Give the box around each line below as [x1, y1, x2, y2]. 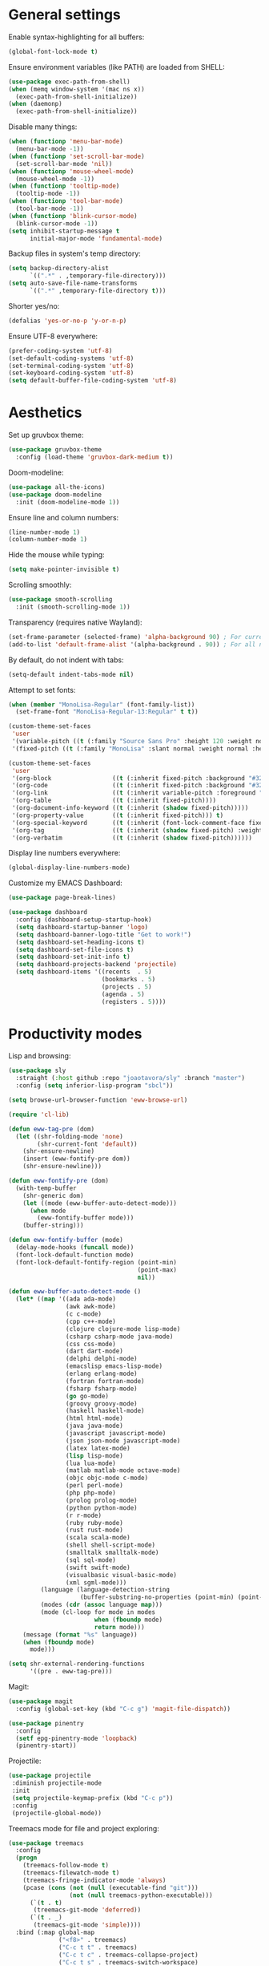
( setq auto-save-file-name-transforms [8, 279, 138, 288]
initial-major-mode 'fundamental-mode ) [29, 234, 163, 242]
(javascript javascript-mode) [65, 1430, 167, 1438]
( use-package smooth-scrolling [8, 596, 113, 604]
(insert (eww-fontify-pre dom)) [22, 1155, 130, 1163]
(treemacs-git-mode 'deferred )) [33, 1906, 142, 1914]
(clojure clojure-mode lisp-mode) [65, 1325, 181, 1333]
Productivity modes [8, 1025, 143, 1043]
